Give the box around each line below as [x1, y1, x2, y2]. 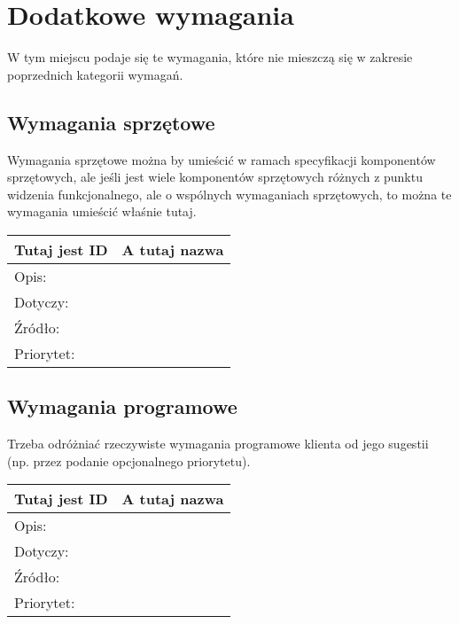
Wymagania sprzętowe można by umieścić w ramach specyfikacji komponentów [7, 150, 436, 168]
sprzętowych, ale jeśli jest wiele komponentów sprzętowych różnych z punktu [7, 168, 423, 186]
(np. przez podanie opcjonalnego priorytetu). [7, 451, 251, 470]
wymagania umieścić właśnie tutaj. [7, 202, 197, 221]
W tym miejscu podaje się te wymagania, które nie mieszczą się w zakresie [7, 48, 413, 66]
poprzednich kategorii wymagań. [7, 65, 183, 83]
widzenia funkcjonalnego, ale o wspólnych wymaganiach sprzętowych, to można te [7, 184, 452, 203]
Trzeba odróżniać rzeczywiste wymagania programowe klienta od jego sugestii [7, 434, 429, 453]
